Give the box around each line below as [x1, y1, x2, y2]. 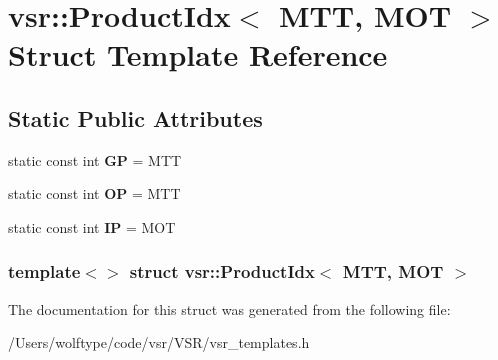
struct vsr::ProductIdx [129, 259, 315, 284]
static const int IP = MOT [8, 216, 176, 237]
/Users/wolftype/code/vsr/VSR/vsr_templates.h [8, 332, 310, 353]
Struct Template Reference [8, 34, 388, 75]
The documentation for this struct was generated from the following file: [8, 298, 451, 319]
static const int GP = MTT [8, 149, 182, 170]
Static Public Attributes [8, 102, 263, 133]
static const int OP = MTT [8, 183, 181, 204]
